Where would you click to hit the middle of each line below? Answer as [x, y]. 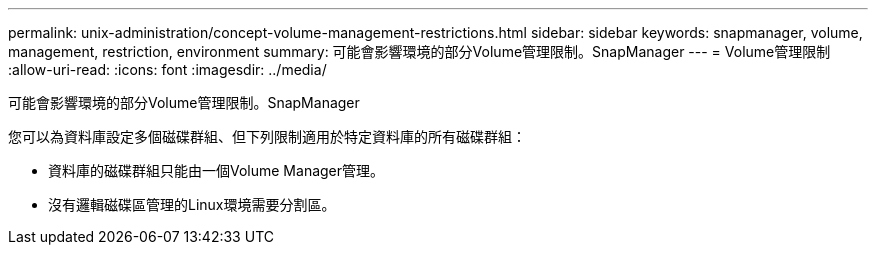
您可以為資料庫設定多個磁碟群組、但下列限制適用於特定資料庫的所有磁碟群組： [267, 136]
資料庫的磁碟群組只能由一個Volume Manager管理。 [216, 170]
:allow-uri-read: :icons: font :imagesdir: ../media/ [167, 69]
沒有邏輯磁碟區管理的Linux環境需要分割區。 [192, 204]
